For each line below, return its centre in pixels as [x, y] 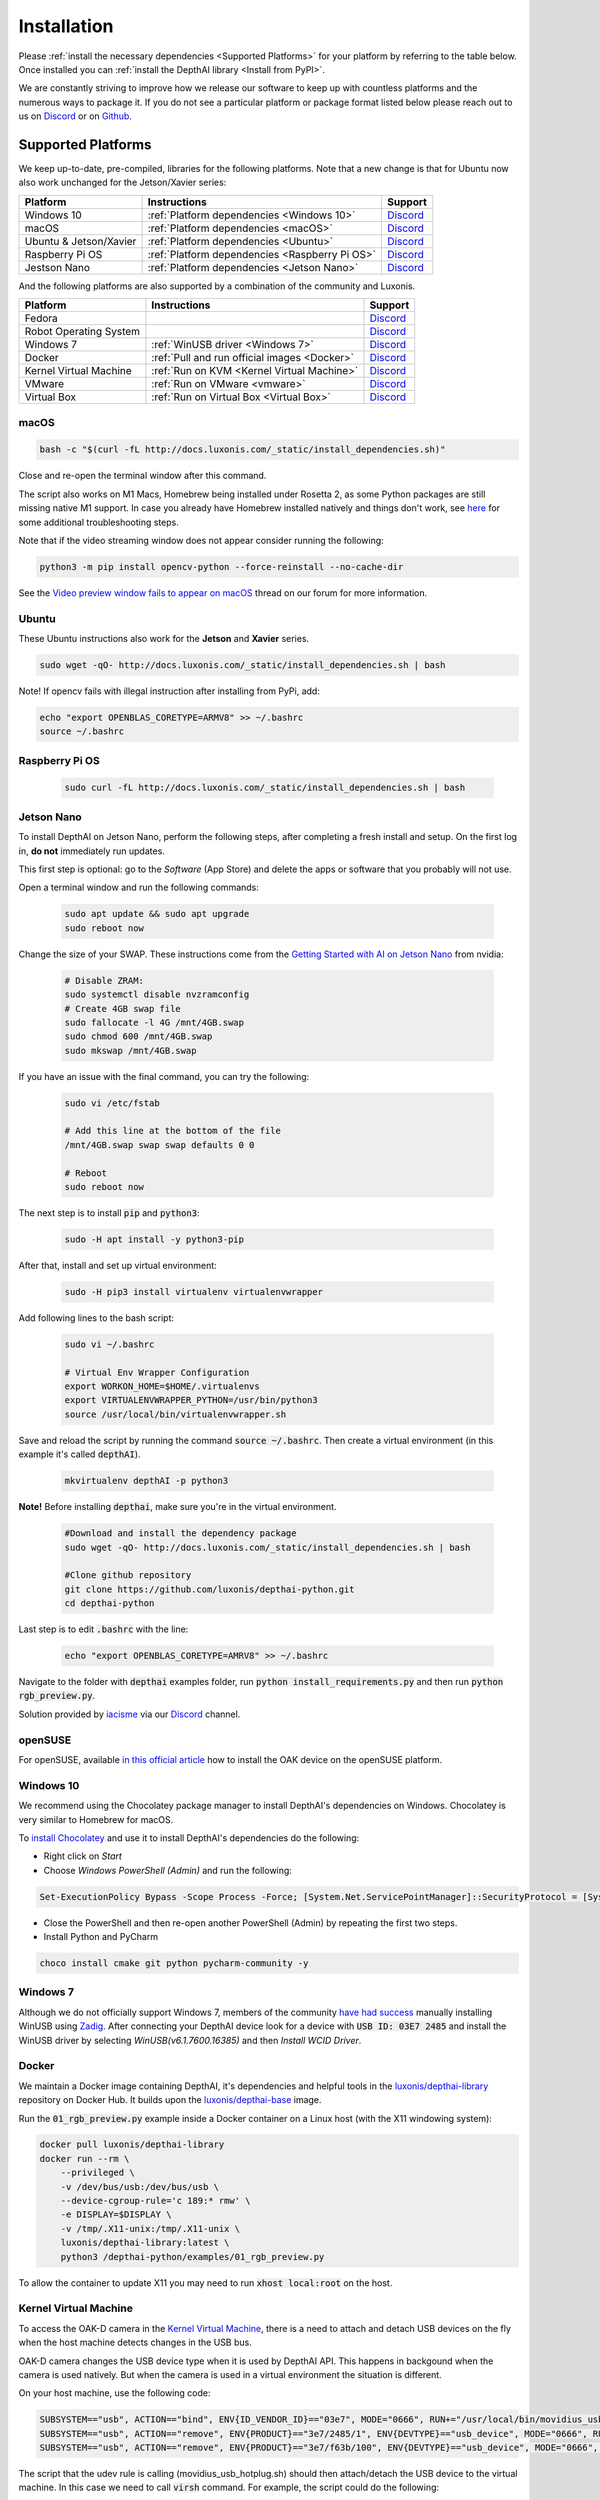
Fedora [41, 318]
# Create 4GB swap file [123, 1008]
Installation [66, 26]
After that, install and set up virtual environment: [117, 1265]
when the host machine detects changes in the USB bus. [135, 2342]
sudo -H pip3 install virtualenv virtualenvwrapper [194, 1291]
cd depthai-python [109, 1603]
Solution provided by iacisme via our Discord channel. [129, 1714]
